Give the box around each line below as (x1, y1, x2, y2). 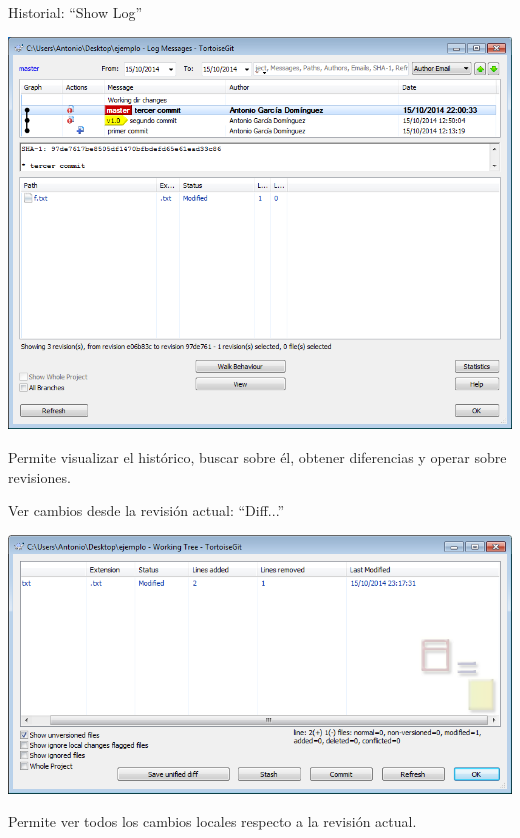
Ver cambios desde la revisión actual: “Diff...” (8, 500, 285, 521)
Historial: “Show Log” (8, 2, 143, 22)
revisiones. (8, 466, 71, 487)
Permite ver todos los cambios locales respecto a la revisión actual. (8, 811, 417, 832)
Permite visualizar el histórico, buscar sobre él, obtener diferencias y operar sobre (8, 447, 507, 468)
